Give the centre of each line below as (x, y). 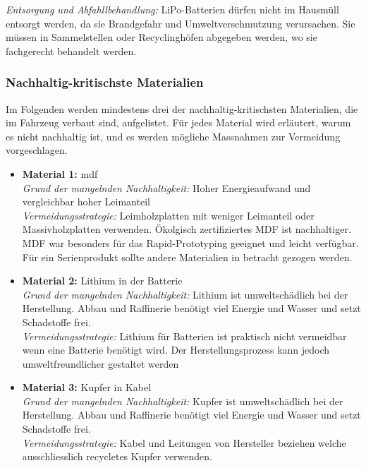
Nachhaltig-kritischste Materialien (105, 82)
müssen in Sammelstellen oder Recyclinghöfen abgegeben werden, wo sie (161, 37)
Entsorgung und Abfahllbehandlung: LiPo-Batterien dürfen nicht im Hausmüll (172, 9)
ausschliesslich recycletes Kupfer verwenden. (117, 456)
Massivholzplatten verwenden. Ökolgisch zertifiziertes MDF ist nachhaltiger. (187, 229)
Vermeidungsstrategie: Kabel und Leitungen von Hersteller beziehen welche (184, 442)
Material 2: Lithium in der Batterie (102, 281)
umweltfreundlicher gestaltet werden (100, 363)
